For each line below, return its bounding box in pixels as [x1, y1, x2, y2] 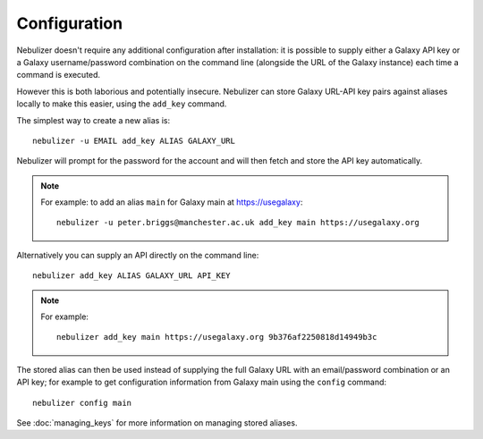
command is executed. [16, 70, 101, 80]
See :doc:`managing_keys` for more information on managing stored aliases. [16, 417, 298, 428]
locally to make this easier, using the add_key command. [16, 98, 227, 109]
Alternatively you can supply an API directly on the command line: [16, 249, 259, 260]
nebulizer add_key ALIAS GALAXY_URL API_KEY [32, 271, 232, 281]
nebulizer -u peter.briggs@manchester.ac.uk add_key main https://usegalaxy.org [56, 217, 420, 228]
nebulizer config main [32, 398, 132, 408]
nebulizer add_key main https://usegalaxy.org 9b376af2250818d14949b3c [56, 332, 377, 342]
